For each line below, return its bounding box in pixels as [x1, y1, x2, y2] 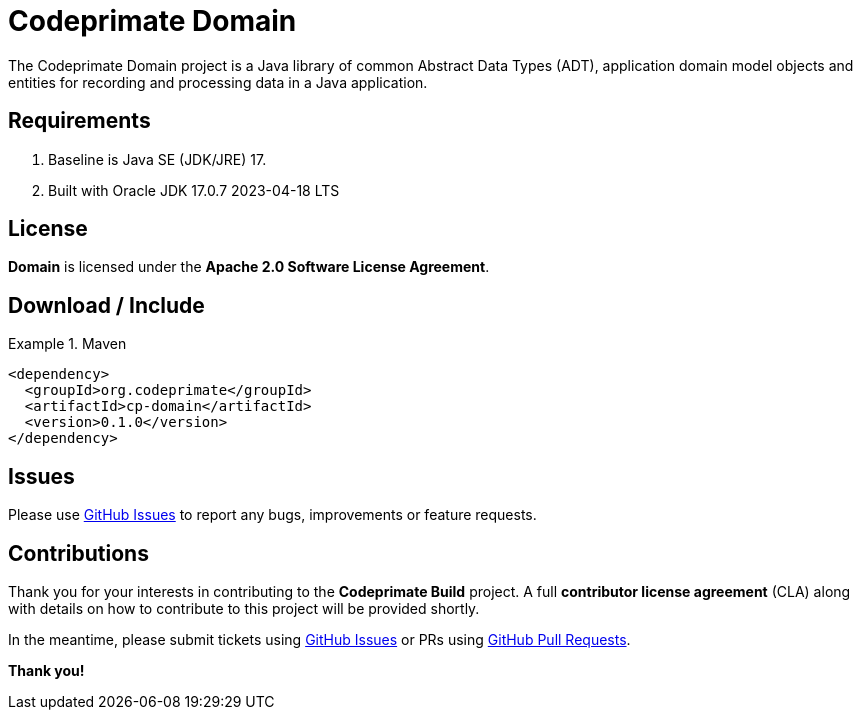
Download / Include [8, 292, 205, 318]
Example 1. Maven [8, 335, 127, 353]
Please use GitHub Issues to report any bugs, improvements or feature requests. [8, 506, 537, 524]
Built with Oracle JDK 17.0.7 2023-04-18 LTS [48, 181, 340, 199]
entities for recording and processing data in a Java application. [8, 73, 428, 91]
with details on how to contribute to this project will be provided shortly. [8, 599, 480, 617]
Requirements [8, 108, 151, 134]
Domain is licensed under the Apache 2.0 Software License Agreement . [8, 258, 490, 276]
